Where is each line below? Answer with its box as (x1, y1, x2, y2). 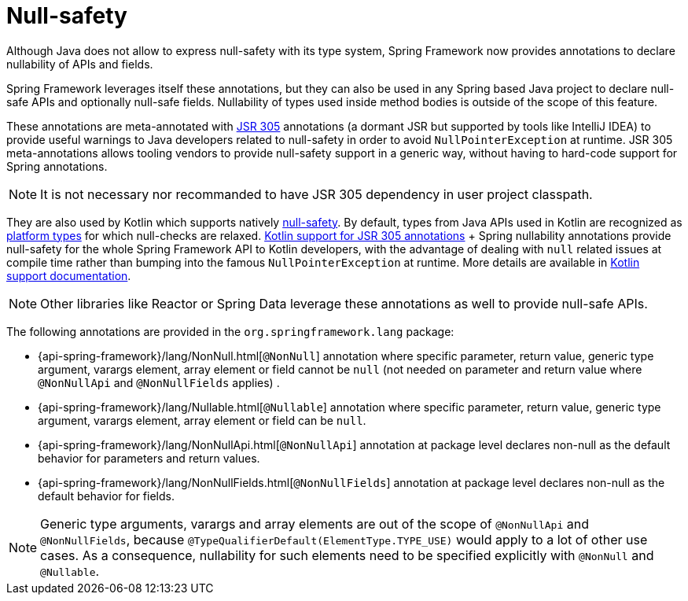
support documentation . (6, 268, 131, 282)
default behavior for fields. (38, 489, 175, 503)
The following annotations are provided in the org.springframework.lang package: (6, 324, 454, 338)
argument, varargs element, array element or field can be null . (38, 413, 366, 427)
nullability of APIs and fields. (6, 57, 153, 71)
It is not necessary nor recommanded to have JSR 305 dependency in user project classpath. (40, 186, 593, 202)
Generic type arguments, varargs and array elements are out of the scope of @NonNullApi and (40, 515, 589, 532)
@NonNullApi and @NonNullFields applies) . (38, 375, 280, 389)
